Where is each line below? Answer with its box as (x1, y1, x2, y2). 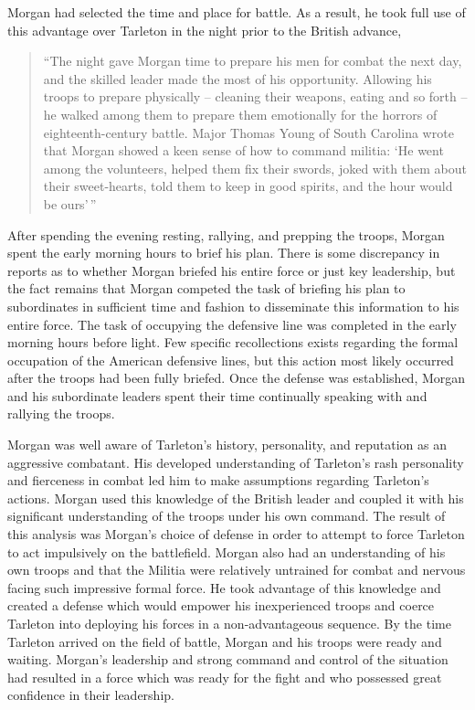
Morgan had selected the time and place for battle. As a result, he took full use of (7, 3, 466, 21)
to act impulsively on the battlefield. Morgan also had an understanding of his (7, 542, 446, 561)
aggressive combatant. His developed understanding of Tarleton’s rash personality (7, 452, 464, 472)
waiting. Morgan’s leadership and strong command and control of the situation (7, 650, 449, 669)
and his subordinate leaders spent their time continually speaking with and (7, 386, 427, 405)
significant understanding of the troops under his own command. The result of (7, 506, 446, 525)
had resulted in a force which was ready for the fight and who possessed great (7, 667, 442, 686)
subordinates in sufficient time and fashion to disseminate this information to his (7, 296, 459, 315)
